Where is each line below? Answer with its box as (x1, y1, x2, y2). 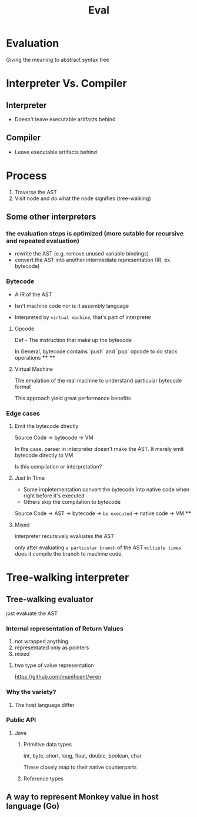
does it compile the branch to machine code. (14, 550, 123, 557)
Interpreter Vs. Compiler (6, 77, 128, 90)
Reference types (23, 775, 64, 782)
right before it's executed (23, 492, 85, 499)
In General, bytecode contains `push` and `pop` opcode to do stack (14, 348, 178, 355)
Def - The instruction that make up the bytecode (14, 336, 132, 343)
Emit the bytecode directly (14, 422, 79, 430)
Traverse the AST (14, 188, 58, 195)
